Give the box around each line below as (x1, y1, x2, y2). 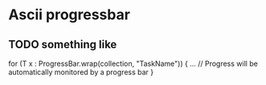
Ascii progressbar (8, 6, 131, 24)
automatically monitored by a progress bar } (8, 67, 154, 77)
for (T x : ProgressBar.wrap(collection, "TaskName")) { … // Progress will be (8, 59, 259, 68)
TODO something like (8, 38, 117, 51)
